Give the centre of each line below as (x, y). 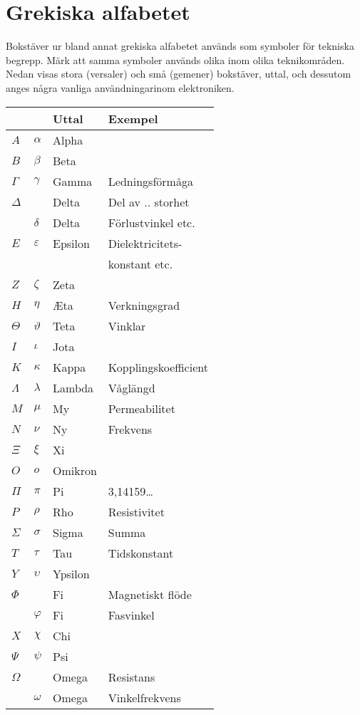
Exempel (133, 118)
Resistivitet (136, 511)
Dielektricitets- (145, 243)
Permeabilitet (142, 408)
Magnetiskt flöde (150, 594)
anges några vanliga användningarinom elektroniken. (120, 87)
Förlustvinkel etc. (151, 222)
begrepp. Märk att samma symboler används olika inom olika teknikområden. (175, 59)
